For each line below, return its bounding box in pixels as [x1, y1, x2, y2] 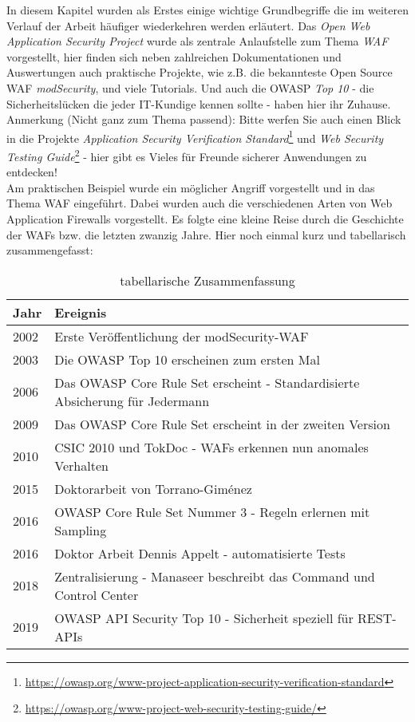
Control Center [54, 585, 139, 604]
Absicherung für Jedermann [54, 391, 210, 410]
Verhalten [54, 456, 109, 475]
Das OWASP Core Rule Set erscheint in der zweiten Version [54, 414, 390, 433]
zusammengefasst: [6, 242, 93, 258]
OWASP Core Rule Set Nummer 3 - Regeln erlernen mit [54, 502, 370, 521]
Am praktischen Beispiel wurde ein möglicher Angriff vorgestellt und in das [6, 179, 375, 195]
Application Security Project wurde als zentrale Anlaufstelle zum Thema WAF [6, 33, 389, 49]
